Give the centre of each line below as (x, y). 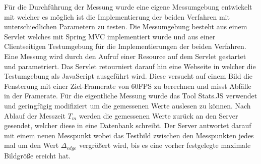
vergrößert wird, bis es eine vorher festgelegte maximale (165, 145)
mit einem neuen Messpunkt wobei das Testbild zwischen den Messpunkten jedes (129, 135)
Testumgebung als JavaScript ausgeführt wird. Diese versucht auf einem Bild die (128, 76)
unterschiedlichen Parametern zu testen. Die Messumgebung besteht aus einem (126, 26)
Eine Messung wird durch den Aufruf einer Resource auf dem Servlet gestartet (125, 56)
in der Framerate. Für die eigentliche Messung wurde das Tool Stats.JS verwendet (131, 96)
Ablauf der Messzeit (35, 115)
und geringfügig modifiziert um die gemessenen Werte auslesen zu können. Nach (127, 105)
